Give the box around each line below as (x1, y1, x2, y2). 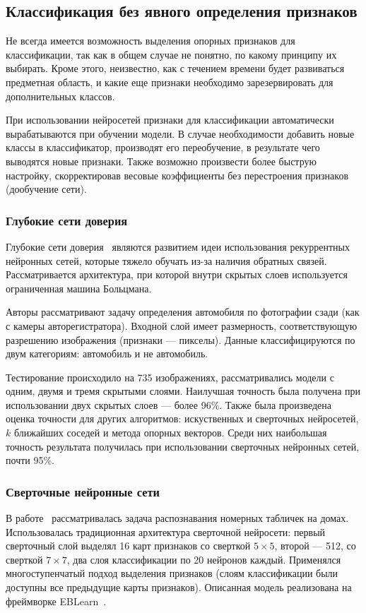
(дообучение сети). (6, 181, 87, 196)
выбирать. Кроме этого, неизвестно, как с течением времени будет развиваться (6, 61, 345, 76)
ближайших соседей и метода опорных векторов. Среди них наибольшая (13, 425, 327, 440)
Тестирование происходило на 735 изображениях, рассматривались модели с (6, 369, 334, 384)
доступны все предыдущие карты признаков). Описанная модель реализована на (6, 580, 352, 595)
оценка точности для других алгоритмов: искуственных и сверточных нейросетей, (6, 411, 359, 426)
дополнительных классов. (6, 88, 115, 103)
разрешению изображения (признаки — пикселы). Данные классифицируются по (6, 332, 355, 347)
